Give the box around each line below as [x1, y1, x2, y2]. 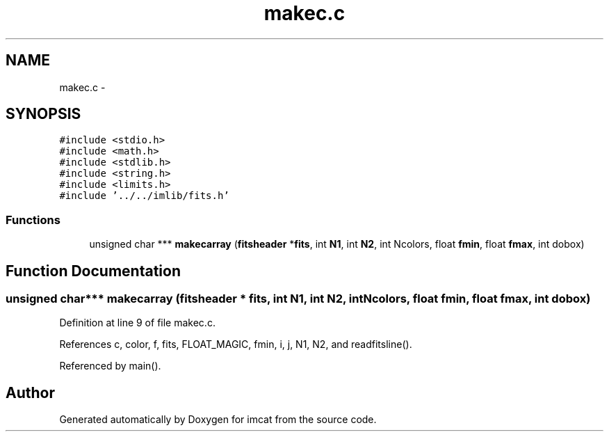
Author [6, 383, 55, 402]
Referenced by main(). [59, 360, 161, 372]
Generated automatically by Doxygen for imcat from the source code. [59, 413, 377, 426]
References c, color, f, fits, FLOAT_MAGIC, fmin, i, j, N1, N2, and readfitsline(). [59, 338, 412, 351]
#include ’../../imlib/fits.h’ [59, 190, 229, 202]
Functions [6, 212, 60, 227]
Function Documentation [6, 262, 181, 280]
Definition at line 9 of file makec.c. [59, 317, 216, 329]
